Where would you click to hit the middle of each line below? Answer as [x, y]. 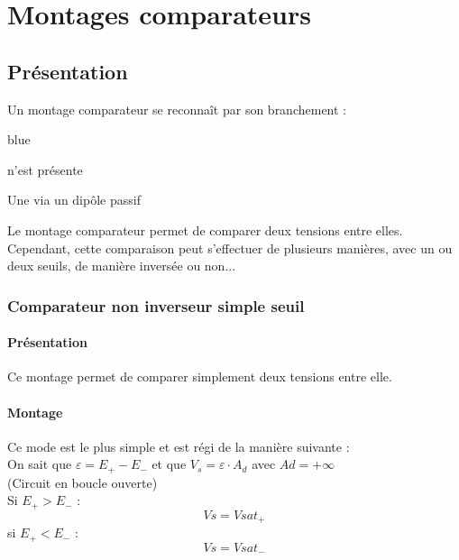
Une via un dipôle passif [74, 200]
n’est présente [45, 169]
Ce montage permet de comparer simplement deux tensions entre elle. [200, 376]
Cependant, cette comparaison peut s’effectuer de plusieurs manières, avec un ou [230, 248]
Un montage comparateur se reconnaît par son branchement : [177, 109]
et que [169, 464]
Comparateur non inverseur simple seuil [156, 305]
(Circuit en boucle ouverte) [83, 482]
